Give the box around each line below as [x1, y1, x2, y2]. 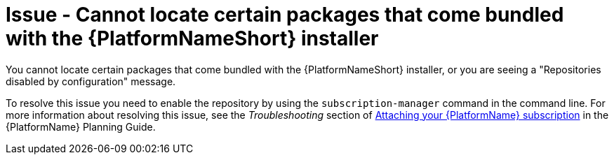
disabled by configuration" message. [6, 75, 176, 87]
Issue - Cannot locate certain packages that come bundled [6, 3, 564, 27]
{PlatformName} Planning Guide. [6, 120, 156, 133]
